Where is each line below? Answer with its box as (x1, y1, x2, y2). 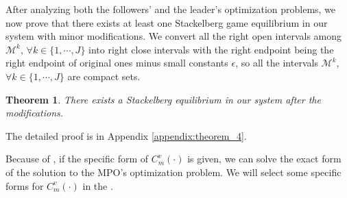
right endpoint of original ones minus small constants (5, 55, 228, 70)
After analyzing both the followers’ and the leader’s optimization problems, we (5, 2, 336, 16)
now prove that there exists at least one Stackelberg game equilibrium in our (5, 15, 328, 29)
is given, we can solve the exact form (187, 151, 342, 166)
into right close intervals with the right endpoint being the (88, 42, 334, 56)
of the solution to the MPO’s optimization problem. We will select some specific (5, 164, 342, 179)
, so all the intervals (235, 55, 318, 70)
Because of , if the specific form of (5, 151, 149, 166)
